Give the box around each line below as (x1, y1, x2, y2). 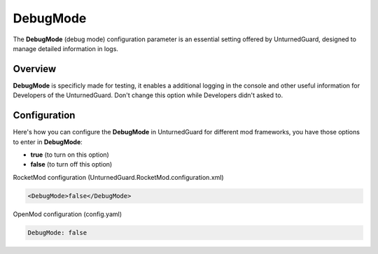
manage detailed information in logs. (13, 44, 119, 52)
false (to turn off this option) (30, 160, 113, 169)
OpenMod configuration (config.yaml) (13, 210, 122, 218)
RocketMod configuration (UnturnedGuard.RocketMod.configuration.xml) (13, 173, 224, 181)
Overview (13, 63, 57, 75)
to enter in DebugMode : (13, 137, 83, 146)
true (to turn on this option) (30, 150, 110, 159)
